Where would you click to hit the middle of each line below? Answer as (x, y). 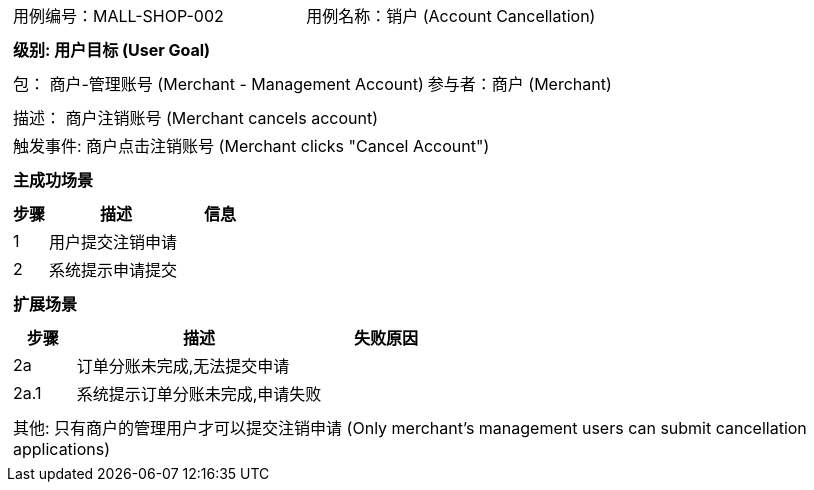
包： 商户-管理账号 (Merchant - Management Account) (218, 84)
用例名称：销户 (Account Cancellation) (451, 16)
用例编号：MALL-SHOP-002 (118, 16)
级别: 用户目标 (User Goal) (112, 50)
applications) (62, 449)
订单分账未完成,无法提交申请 (183, 366)
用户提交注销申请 (113, 242)
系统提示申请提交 (113, 270)
